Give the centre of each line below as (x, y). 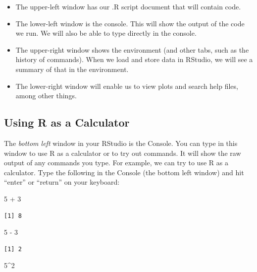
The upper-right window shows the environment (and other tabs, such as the (132, 49)
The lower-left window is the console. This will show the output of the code (130, 23)
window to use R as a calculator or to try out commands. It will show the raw (123, 153)
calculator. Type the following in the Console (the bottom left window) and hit (124, 172)
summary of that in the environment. (72, 69)
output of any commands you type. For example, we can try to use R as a (116, 163)
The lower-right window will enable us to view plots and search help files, (127, 86)
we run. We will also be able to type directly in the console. (106, 33)
